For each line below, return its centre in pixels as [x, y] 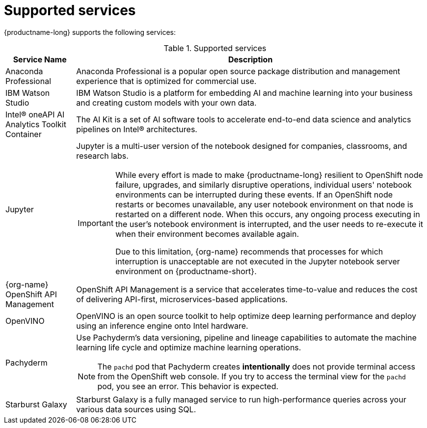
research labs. [102, 156]
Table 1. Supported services [215, 48]
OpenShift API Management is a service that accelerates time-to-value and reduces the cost [247, 289]
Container [24, 134]
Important [96, 223]
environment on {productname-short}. [186, 271]
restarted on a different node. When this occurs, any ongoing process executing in [268, 214]
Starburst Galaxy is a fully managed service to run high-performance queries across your [241, 399]
